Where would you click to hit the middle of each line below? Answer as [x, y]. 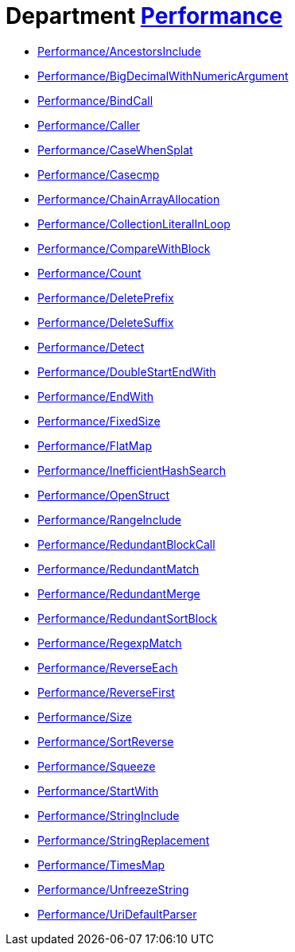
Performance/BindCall [95, 100]
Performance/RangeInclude [110, 519]
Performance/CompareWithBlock [124, 248]
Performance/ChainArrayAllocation [129, 199]
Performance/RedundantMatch [118, 569]
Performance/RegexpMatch [110, 643]
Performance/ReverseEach [108, 667]
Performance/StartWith [98, 791]
